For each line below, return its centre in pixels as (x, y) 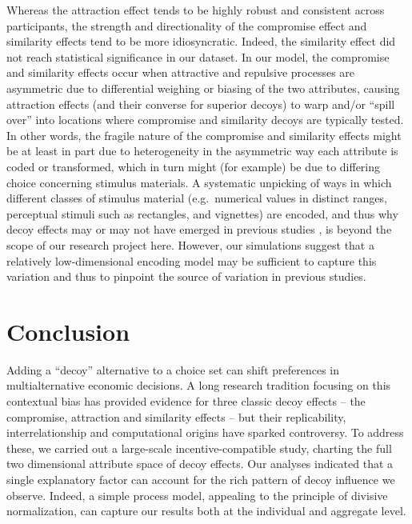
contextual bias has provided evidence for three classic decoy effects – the (186, 401)
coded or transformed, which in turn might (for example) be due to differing (194, 166)
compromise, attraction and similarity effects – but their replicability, (176, 416)
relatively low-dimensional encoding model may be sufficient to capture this (192, 260)
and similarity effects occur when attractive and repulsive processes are (181, 72)
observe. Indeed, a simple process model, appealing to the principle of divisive (197, 495)
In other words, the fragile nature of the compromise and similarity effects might (204, 135)
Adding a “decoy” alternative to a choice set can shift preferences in (173, 369)
